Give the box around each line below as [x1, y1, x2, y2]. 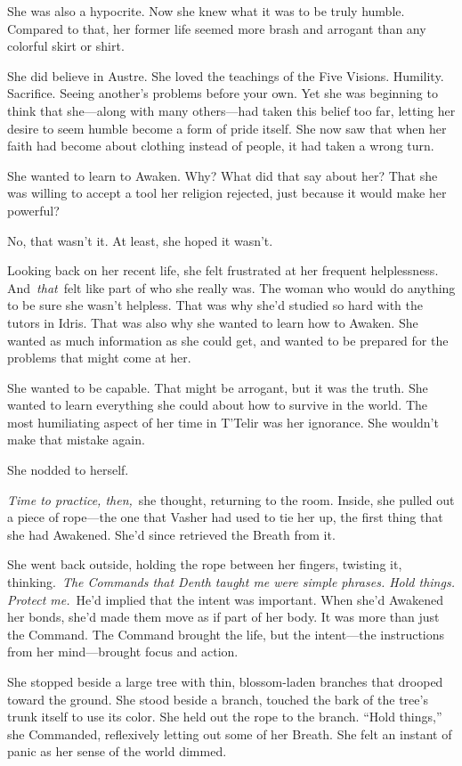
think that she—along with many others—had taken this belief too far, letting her [7, 101, 456, 119]
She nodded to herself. [7, 460, 129, 479]
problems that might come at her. [7, 348, 191, 367]
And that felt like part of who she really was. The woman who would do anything [7, 278, 456, 297]
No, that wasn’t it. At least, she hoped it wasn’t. [7, 231, 273, 249]
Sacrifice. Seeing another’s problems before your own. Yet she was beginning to [7, 84, 438, 102]
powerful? [7, 200, 60, 219]
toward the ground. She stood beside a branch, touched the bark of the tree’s [7, 689, 428, 708]
